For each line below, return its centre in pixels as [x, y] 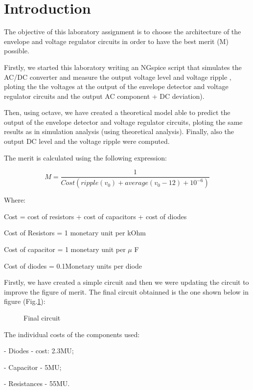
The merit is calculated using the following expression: [85, 157]
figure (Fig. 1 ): [25, 301]
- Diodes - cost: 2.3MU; [39, 351]
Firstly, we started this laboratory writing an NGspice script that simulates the [123, 67]
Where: [15, 200]
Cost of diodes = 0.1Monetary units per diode [73, 265]
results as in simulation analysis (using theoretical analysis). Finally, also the [119, 131]
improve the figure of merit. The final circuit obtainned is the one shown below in [126, 291]
